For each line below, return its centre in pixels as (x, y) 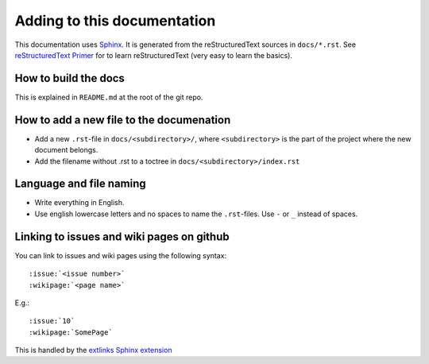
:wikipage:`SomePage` (71, 332)
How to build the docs (70, 78)
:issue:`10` (52, 321)
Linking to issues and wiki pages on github (122, 236)
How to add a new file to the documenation (123, 120)
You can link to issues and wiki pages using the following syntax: (121, 255)
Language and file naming (80, 184)
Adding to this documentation (115, 21)
